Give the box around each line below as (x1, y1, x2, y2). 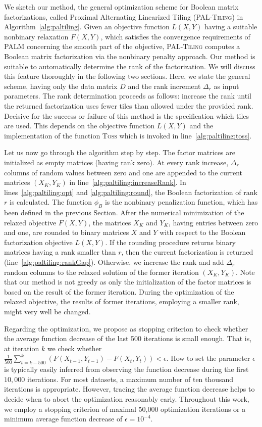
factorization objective (4, 236, 73, 247)
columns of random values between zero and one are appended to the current (4, 167, 243, 177)
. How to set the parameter (166, 353, 250, 363)
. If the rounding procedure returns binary (105, 236, 236, 247)
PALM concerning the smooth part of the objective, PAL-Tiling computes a (4, 41, 240, 52)
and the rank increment (128, 80, 201, 91)
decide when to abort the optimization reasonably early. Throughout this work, (4, 393, 249, 404)
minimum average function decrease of (4, 413, 123, 424)
